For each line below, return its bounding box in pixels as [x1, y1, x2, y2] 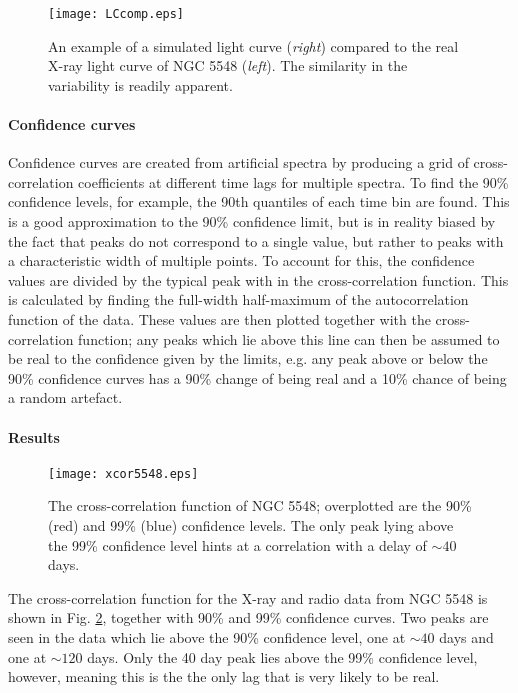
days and [439, 626, 494, 647]
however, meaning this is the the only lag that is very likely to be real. [8, 666, 440, 687]
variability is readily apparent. [48, 74, 233, 95]
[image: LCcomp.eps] [48, 7, 185, 21]
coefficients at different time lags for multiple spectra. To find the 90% [78, 171, 509, 192]
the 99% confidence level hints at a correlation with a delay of [48, 534, 427, 555]
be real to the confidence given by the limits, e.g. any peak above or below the [8, 348, 488, 369]
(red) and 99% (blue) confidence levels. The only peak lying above [48, 515, 454, 535]
